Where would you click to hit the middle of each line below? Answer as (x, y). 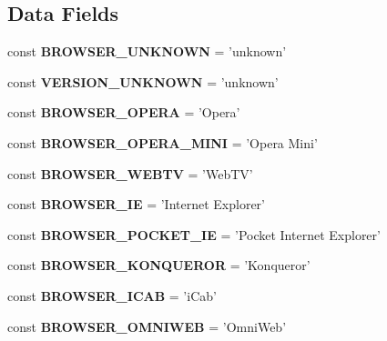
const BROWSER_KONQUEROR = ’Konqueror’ (159, 265)
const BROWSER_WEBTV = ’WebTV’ (130, 173)
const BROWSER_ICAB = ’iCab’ (112, 295)
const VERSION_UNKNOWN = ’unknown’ (143, 81)
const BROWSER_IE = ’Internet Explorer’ (136, 204)
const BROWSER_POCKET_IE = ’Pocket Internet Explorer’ (194, 234)
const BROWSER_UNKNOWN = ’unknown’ (147, 51)
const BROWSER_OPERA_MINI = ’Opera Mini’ (163, 142)
